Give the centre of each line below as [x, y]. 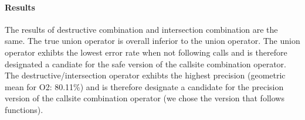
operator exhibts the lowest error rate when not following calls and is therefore [146, 52]
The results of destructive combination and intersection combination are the [141, 29]
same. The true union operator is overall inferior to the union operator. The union [152, 41]
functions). [24, 109]
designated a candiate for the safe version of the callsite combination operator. [145, 64]
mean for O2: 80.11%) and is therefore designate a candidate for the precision [144, 86]
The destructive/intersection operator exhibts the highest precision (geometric [145, 75]
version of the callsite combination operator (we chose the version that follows [145, 98]
